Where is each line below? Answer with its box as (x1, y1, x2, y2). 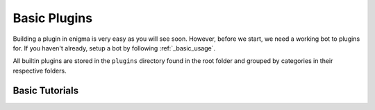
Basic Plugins (12, 10, 93, 26)
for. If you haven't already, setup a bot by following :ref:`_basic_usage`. (12, 44, 216, 52)
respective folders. (12, 66, 67, 75)
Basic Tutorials (12, 84, 79, 96)
